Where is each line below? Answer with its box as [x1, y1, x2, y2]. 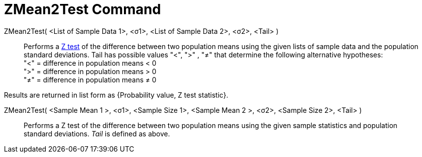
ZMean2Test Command [4, 1, 161, 18]
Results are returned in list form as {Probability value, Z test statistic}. [4, 90, 228, 99]
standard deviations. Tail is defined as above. [24, 129, 170, 138]
